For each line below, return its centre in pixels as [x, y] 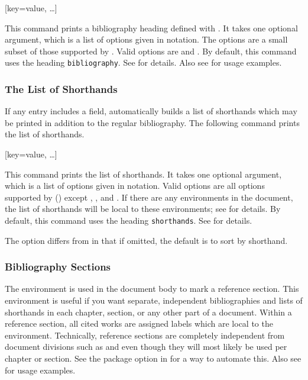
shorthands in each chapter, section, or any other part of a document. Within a [148, 312]
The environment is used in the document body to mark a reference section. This [152, 289]
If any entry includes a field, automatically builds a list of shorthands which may [151, 111]
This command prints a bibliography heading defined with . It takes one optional [151, 28]
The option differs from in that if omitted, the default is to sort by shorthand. [146, 240]
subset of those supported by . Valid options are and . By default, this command [151, 51]
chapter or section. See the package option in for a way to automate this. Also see [153, 358]
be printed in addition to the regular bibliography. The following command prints [152, 122]
